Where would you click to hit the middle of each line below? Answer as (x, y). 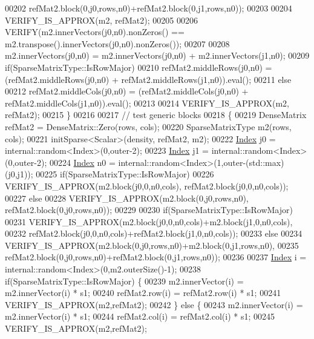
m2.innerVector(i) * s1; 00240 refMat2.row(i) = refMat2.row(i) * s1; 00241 (143, 293)
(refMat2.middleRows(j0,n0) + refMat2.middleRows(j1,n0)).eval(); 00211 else (148, 79)
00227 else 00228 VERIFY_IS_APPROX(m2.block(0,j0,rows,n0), (127, 198)
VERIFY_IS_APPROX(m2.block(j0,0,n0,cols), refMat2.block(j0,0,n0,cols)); (147, 186)
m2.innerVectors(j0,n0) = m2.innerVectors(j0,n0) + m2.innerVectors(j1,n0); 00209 (157, 55)
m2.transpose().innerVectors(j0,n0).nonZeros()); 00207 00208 (117, 43)
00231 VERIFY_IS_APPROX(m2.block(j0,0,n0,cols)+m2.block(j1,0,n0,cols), (149, 221)
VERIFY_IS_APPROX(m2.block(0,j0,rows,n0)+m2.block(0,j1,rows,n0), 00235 (152, 245)
